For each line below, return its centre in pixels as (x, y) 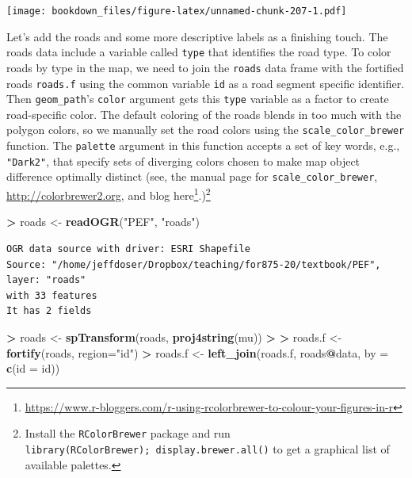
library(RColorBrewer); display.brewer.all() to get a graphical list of (207, 448)
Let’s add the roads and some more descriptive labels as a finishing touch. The (197, 36)
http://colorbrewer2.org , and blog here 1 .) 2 (109, 194)
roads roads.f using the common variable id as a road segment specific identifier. (206, 83)
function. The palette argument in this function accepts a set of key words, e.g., (203, 145)
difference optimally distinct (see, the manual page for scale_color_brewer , (192, 176)
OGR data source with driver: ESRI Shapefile (128, 249)
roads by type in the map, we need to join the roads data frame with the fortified (205, 67)
